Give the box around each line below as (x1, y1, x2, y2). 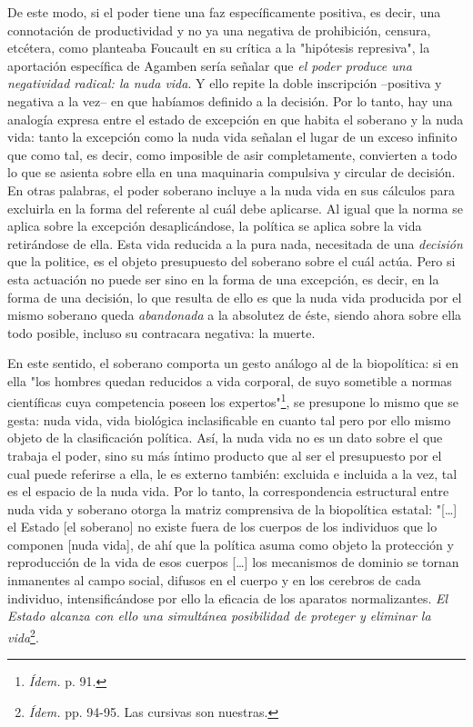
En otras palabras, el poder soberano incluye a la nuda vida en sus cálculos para (7, 180, 456, 199)
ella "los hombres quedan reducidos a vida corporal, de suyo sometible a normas (7, 371, 452, 390)
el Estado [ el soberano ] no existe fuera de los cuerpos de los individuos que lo (7, 517, 438, 536)
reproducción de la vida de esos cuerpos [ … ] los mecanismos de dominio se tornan (7, 553, 459, 572)
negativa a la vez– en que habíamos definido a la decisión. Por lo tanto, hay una (7, 91, 453, 110)
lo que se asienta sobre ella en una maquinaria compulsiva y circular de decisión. (7, 163, 456, 182)
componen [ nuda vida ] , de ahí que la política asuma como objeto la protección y (7, 534, 454, 553)
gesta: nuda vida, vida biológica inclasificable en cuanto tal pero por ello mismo (7, 410, 451, 429)
